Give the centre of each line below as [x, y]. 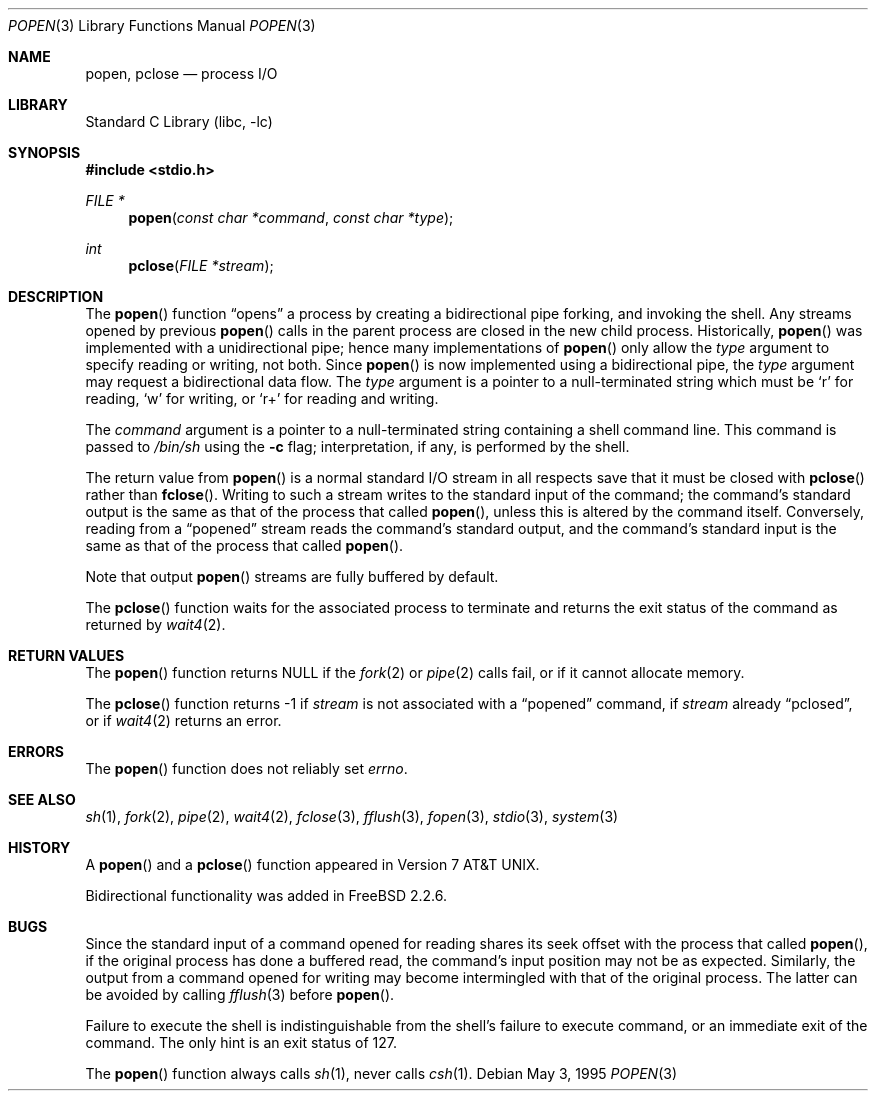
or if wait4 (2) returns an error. [183, 720]
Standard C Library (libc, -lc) [179, 121]
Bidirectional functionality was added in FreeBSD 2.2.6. [266, 895]
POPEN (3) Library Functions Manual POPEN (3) [162, 25]
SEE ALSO [42, 799]
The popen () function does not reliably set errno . [246, 768]
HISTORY [39, 847]
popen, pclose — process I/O [181, 73]
